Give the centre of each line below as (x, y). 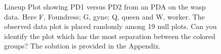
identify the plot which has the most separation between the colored (110, 36)
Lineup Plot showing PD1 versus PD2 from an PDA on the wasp (105, 6)
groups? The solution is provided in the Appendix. (83, 46)
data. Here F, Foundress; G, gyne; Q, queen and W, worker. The (104, 16)
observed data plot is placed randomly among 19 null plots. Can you (110, 26)
